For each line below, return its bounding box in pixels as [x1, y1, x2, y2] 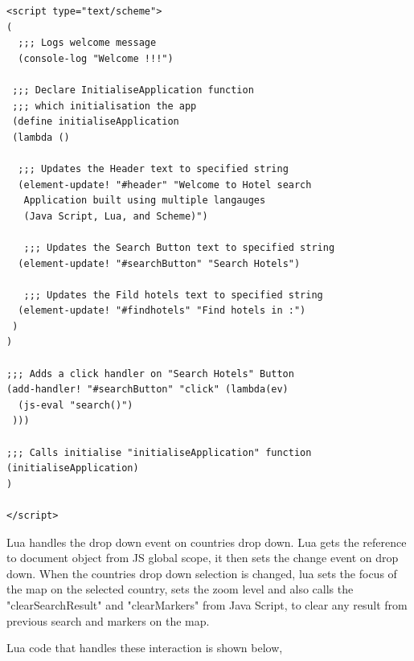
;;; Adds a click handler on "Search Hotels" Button [6, 367, 294, 380]
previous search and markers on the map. [6, 612, 210, 629]
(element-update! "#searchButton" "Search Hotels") [18, 257, 301, 269]
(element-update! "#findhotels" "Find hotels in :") [18, 305, 306, 317]
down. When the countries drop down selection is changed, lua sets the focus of [6, 565, 397, 581]
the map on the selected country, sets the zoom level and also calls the [6, 581, 354, 597]
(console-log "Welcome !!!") [18, 52, 174, 64]
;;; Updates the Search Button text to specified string [23, 241, 335, 253]
